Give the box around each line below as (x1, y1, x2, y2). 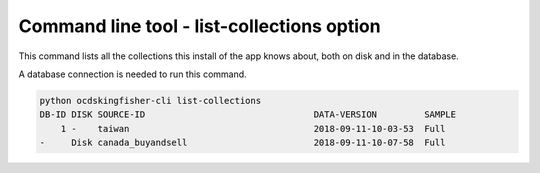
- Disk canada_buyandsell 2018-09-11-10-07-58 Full (39, 137, 446, 149)
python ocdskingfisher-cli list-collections (39, 95, 262, 106)
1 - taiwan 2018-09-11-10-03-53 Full (60, 123, 446, 134)
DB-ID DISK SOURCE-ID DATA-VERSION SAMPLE (39, 109, 457, 120)
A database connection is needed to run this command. (18, 68, 247, 80)
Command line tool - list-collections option (18, 15, 381, 37)
